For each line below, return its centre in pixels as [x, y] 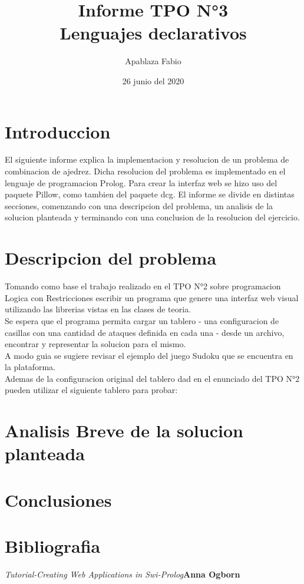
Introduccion [58, 131]
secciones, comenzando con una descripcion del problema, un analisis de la [139, 205]
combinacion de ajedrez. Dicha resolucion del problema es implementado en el [145, 171]
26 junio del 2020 [153, 80]
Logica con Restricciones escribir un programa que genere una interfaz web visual [152, 297]
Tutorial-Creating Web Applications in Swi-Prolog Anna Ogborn [123, 574]
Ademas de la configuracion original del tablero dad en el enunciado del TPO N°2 [152, 378]
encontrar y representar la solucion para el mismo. [95, 344]
